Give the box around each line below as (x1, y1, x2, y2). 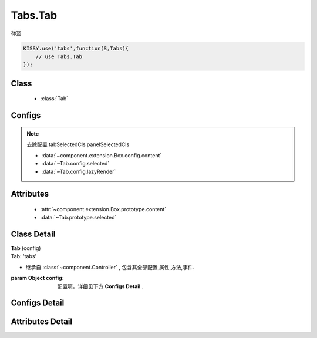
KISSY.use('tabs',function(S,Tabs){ (23, 45, 129, 52)
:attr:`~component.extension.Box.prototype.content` (40, 205, 167, 212)
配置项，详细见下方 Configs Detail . (57, 282, 144, 290)
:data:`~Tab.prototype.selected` (40, 214, 117, 221)
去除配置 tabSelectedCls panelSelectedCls (26, 141, 130, 148)
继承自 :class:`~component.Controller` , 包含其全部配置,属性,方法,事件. (25, 263, 195, 271)
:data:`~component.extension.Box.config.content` (41, 151, 162, 158)
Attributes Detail (11, 317, 73, 327)
